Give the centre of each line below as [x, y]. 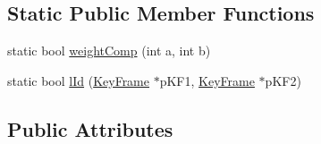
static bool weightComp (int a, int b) [109, 51]
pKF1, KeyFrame [207, 80]
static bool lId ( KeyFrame [79, 80]
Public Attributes [90, 128]
